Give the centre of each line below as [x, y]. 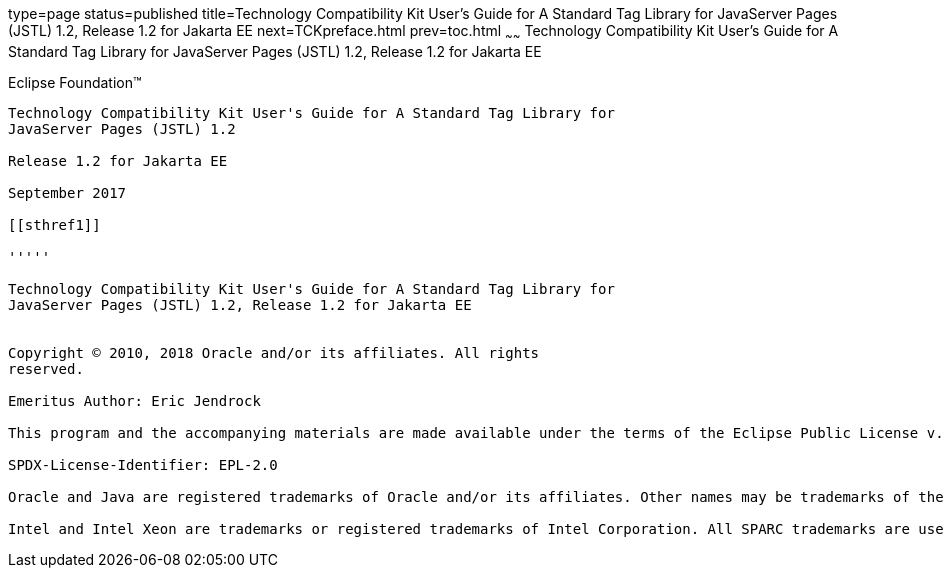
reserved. [46, 368]
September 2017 [67, 192]
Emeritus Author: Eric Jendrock [134, 400]
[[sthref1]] [54, 224]
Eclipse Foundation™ [75, 82]
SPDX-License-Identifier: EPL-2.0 [143, 464]
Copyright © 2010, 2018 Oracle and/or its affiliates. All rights [274, 352]
